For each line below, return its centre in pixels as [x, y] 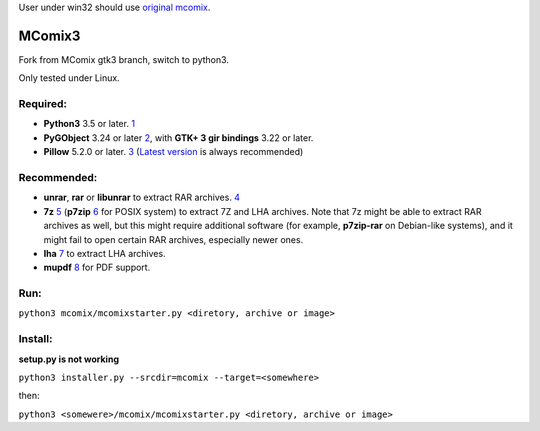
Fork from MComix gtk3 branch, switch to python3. [124, 59]
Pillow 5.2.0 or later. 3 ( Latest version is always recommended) [173, 152]
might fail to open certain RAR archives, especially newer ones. [173, 239]
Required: [43, 104]
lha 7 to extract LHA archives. [104, 253]
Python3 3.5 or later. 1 [89, 124]
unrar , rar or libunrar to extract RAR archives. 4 [141, 197]
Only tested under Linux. [69, 78]
